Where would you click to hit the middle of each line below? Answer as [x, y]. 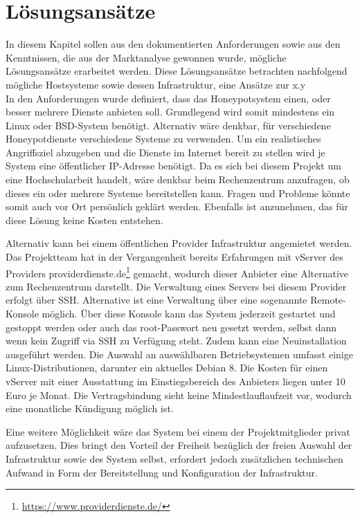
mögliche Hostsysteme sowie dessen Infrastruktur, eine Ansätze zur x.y [156, 84]
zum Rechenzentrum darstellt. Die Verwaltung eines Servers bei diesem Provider [176, 286]
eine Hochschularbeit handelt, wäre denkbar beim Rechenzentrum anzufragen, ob [178, 179]
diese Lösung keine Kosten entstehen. [84, 220]
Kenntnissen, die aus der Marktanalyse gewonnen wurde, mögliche [146, 57]
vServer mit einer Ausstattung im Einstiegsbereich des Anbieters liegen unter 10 [175, 381]
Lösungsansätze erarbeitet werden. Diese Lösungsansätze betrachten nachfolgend [177, 71]
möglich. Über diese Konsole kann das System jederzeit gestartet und [189, 314]
